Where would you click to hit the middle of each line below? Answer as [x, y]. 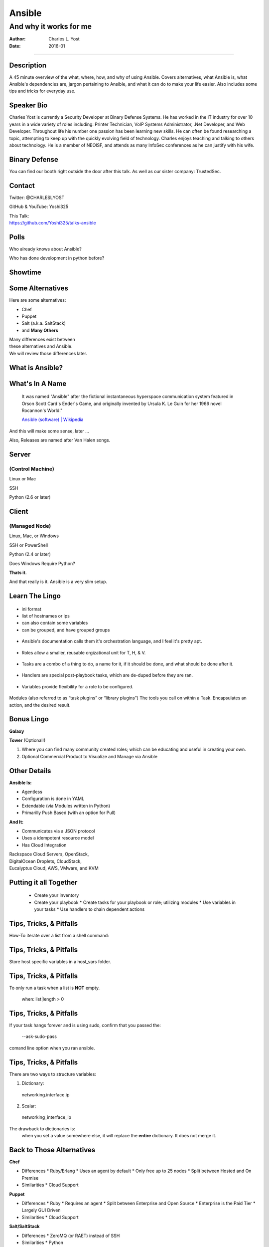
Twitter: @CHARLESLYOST [37, 198]
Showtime [25, 273]
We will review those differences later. [48, 353]
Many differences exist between [42, 340]
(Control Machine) [32, 469]
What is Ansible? [36, 367]
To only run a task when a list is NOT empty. [55, 988]
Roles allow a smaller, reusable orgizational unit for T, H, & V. [84, 652]
